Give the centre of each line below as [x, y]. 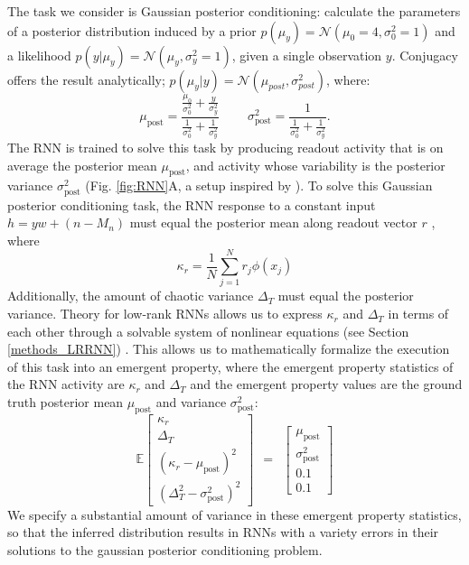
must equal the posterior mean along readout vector [273, 222]
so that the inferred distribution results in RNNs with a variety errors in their [223, 532]
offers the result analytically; [86, 79]
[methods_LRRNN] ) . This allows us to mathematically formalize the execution [229, 349]
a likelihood [39, 55]
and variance [191, 402]
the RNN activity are [66, 384]
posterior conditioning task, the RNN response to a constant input [192, 204]
